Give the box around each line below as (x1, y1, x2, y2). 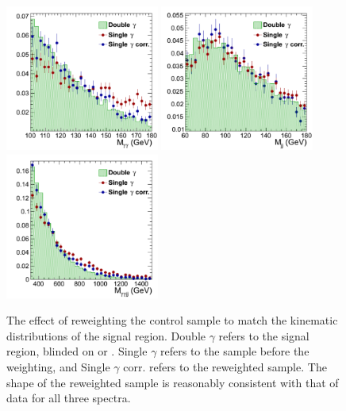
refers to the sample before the (160, 343, 309, 359)
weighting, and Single (6, 358, 110, 375)
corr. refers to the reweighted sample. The (123, 358, 327, 375)
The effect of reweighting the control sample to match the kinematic (6, 312, 338, 328)
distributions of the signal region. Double (6, 327, 206, 344)
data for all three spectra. (6, 390, 131, 406)
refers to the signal (218, 327, 309, 344)
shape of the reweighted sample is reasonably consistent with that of (6, 374, 339, 390)
